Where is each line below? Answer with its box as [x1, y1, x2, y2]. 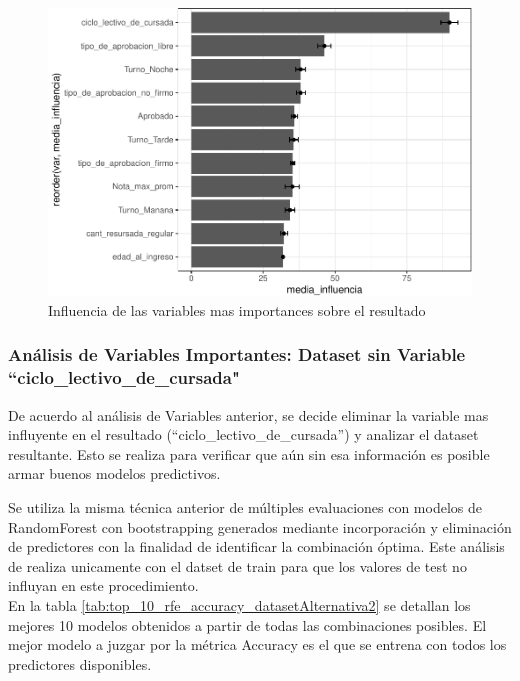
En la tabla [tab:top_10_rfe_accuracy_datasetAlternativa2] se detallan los [8, 595, 471, 616]
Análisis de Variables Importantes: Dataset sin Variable [8, 342, 466, 367]
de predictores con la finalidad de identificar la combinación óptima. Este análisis [8, 536, 505, 557]
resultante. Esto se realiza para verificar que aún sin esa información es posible [8, 443, 490, 464]
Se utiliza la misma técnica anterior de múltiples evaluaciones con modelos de [8, 497, 482, 518]
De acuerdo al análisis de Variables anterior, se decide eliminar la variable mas [8, 404, 489, 425]
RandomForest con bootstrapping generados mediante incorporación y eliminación [8, 516, 512, 537]
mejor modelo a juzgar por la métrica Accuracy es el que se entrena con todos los [8, 634, 507, 655]
